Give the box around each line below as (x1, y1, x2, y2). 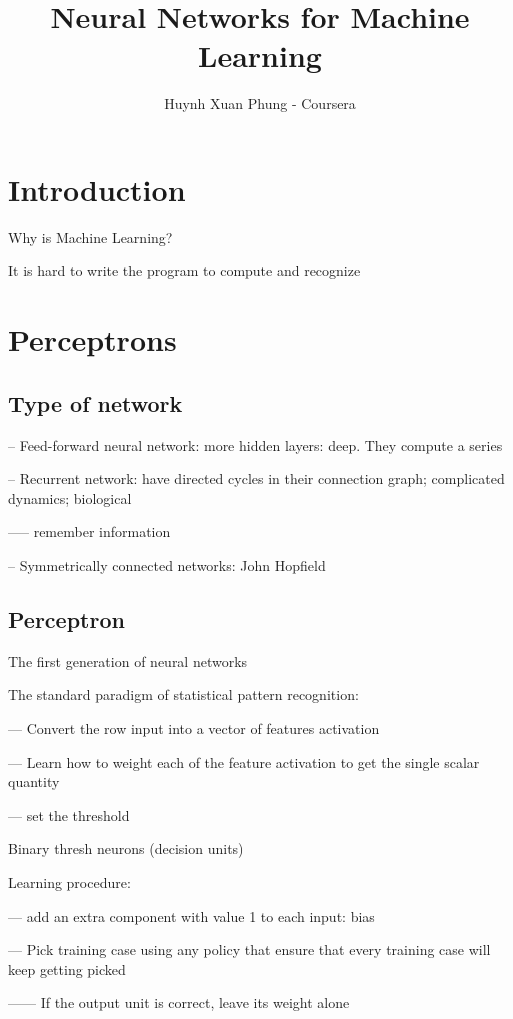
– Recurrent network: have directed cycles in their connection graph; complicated (8, 468, 505, 489)
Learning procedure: (8, 871, 131, 892)
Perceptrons (8, 319, 177, 360)
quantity (8, 771, 60, 792)
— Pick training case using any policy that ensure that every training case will (8, 939, 491, 960)
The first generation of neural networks (8, 650, 248, 671)
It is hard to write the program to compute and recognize (8, 260, 361, 281)
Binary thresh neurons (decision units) (8, 838, 244, 859)
